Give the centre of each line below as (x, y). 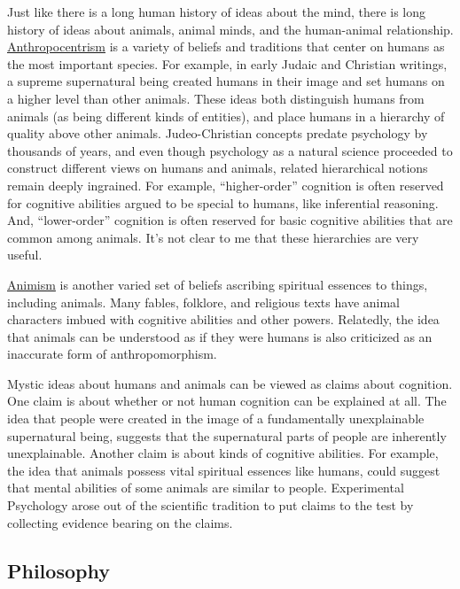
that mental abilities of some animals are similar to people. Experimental (206, 488)
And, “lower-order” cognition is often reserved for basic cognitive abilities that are (230, 220)
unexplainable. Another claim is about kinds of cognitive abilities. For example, (223, 453)
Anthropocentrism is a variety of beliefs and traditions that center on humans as (226, 46)
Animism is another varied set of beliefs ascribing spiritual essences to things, (218, 284)
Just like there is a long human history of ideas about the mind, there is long (217, 12)
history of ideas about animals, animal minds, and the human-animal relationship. (230, 29)
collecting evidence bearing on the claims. (120, 522)
